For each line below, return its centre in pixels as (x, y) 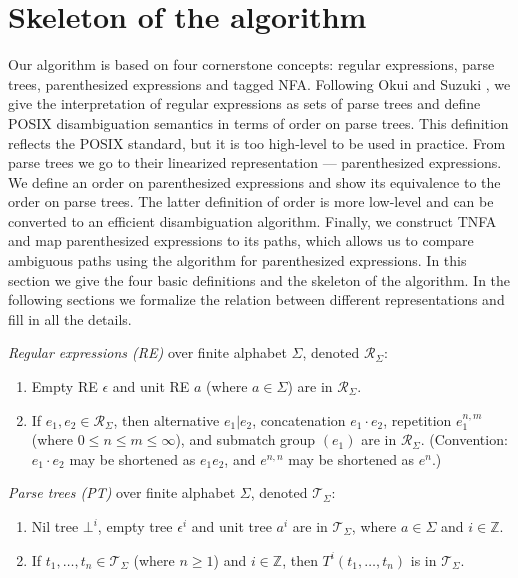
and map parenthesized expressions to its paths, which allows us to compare (241, 240)
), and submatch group (245, 439)
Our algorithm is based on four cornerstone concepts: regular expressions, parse (251, 64)
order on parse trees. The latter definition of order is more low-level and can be (251, 201)
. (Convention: (464, 439)
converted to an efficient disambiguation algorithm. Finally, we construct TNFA (252, 220)
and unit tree (231, 526)
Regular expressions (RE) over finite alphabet (147, 352)
